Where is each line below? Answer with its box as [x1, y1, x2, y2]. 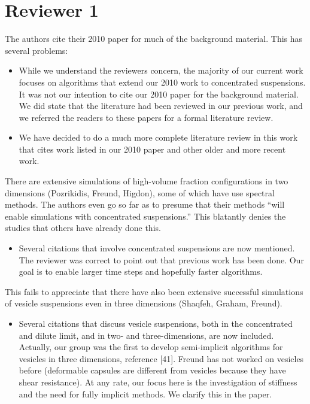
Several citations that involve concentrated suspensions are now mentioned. [19, 242, 295, 254]
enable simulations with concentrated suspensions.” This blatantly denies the [5, 209, 286, 222]
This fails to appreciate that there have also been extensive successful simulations [5, 285, 303, 297]
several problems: [5, 44, 68, 56]
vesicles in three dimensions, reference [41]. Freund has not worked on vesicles [19, 352, 304, 364]
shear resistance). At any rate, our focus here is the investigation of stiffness [19, 375, 297, 388]
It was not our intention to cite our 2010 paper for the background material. [19, 87, 299, 100]
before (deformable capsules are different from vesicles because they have [19, 364, 286, 376]
